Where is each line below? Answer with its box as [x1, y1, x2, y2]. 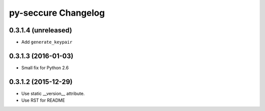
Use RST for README [21, 97, 65, 103]
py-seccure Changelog [9, 7, 105, 18]
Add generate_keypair [21, 39, 73, 45]
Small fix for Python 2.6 [21, 64, 69, 71]
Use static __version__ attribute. [21, 90, 85, 96]
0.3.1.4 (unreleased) [9, 26, 72, 34]
